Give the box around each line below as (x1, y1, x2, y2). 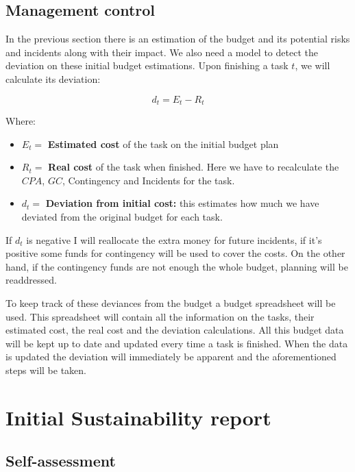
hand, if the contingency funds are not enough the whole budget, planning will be (5, 259, 348, 273)
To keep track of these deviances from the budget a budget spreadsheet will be (5, 295, 336, 310)
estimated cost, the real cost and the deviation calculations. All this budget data (5, 323, 344, 337)
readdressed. (5, 273, 57, 287)
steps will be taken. (5, 362, 86, 377)
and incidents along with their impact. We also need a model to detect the (5, 45, 318, 59)
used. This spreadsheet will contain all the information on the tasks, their (5, 309, 315, 323)
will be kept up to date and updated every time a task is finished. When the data (5, 336, 348, 350)
